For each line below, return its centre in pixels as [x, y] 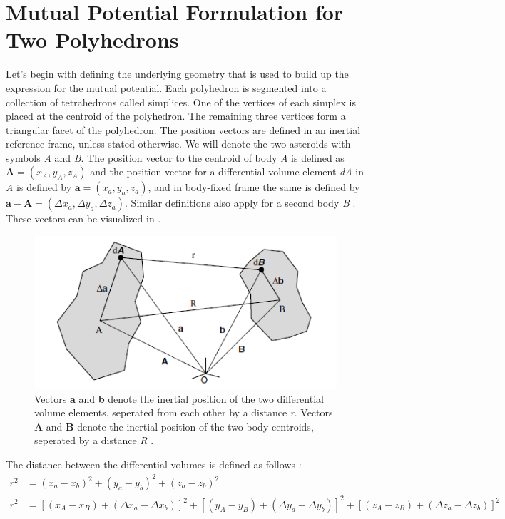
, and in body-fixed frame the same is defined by [254, 187]
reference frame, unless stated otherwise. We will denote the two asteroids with [178, 144]
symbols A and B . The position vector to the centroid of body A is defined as [175, 157]
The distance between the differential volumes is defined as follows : [154, 464]
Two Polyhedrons [92, 40]
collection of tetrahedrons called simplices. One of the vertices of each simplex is [181, 102]
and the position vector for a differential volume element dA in [227, 171]
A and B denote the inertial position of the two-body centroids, [174, 426]
